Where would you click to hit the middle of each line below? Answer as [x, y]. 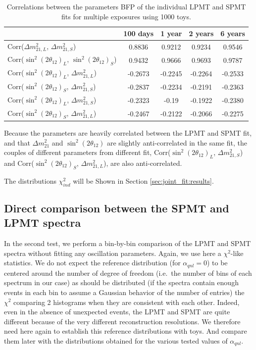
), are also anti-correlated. [143, 163]
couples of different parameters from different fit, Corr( [87, 152]
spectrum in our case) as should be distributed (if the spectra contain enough [121, 282]
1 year [171, 33]
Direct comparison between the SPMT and [117, 208]
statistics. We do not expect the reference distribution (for [92, 263]
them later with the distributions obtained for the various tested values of [116, 340]
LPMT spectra [43, 223]
